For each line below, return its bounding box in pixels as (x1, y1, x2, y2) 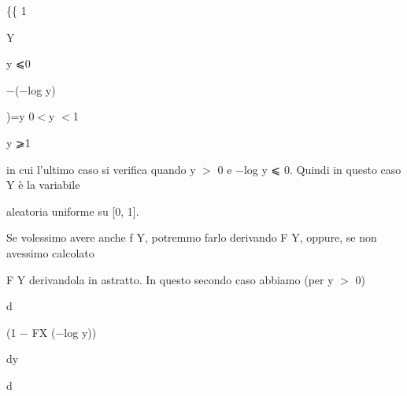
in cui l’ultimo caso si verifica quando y (6, 161, 196, 177)
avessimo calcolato (6, 244, 94, 261)
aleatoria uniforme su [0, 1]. (6, 202, 139, 219)
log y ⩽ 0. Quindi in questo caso (243, 161, 401, 177)
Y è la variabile (6, 176, 80, 193)
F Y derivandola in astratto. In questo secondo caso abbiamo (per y (6, 271, 334, 287)
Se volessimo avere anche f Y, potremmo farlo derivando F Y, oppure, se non (6, 229, 377, 246)
